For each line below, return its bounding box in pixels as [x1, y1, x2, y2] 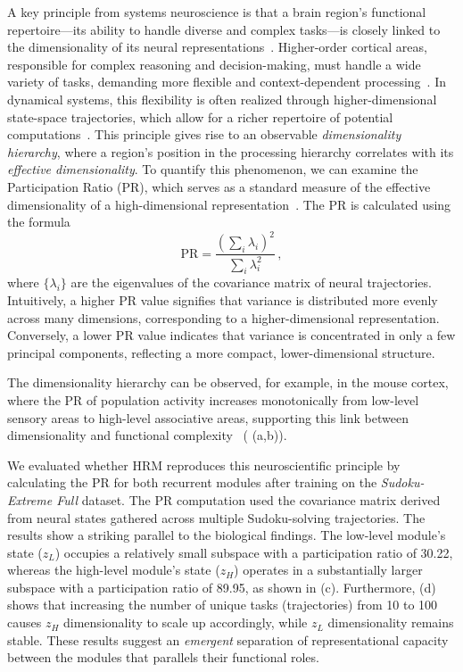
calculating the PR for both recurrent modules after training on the [7, 473, 377, 492]
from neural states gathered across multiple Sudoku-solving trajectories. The [7, 508, 426, 527]
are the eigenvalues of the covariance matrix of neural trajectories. [70, 273, 432, 292]
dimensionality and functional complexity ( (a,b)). [7, 426, 287, 444]
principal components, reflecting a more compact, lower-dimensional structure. [7, 343, 435, 361]
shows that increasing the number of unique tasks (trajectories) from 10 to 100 [7, 595, 438, 614]
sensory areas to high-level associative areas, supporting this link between [7, 408, 409, 427]
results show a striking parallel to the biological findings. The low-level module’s [7, 526, 446, 544]
